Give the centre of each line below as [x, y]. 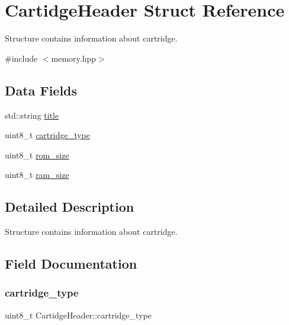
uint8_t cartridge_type [47, 135]
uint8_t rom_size [37, 154]
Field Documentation [71, 264]
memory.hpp [74, 58]
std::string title [32, 115]
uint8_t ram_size [37, 175]
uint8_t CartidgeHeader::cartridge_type [78, 315]
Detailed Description [70, 207]
